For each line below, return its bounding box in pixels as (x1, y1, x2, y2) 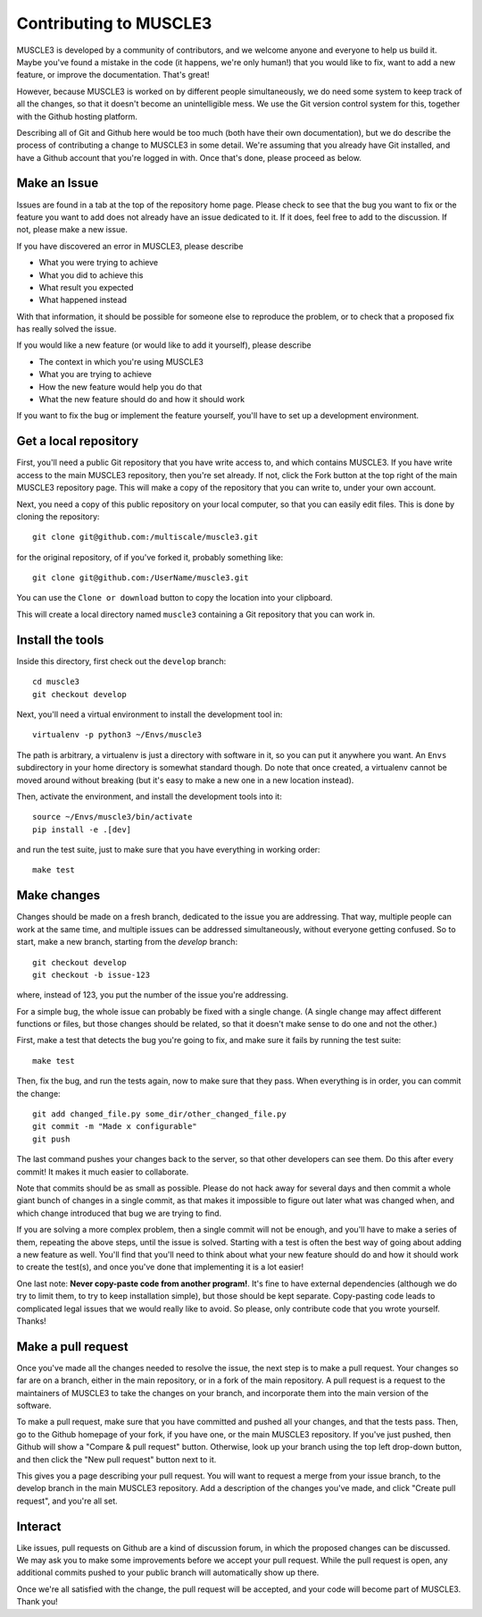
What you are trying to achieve (38, 369, 152, 380)
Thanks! (16, 1315, 46, 1326)
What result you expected (38, 282, 134, 292)
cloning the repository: (16, 510, 100, 522)
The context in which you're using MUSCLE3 (38, 356, 204, 366)
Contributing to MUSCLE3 (16, 13, 212, 33)
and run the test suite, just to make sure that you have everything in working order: (16, 845, 320, 855)
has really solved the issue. (16, 324, 117, 334)
